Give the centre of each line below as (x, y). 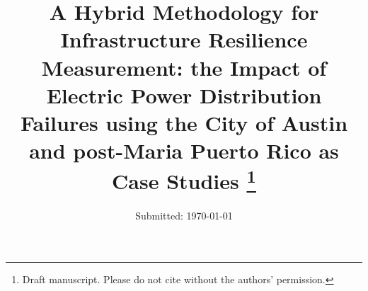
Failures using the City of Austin (184, 122)
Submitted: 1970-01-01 (184, 215)
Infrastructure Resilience (184, 39)
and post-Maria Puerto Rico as (184, 150)
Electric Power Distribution (184, 95)
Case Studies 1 (184, 179)
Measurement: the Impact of (184, 67)
